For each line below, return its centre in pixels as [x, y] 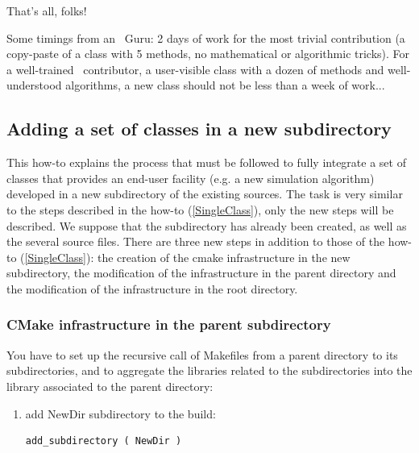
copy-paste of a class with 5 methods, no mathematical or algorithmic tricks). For [208, 54]
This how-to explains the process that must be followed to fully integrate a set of [206, 162]
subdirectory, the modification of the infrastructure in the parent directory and [201, 273]
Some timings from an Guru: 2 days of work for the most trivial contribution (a [206, 37]
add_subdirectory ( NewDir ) [104, 441]
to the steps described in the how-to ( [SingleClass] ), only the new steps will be [200, 209]
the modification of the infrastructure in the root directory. [152, 288]
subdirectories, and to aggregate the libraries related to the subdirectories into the [209, 370]
